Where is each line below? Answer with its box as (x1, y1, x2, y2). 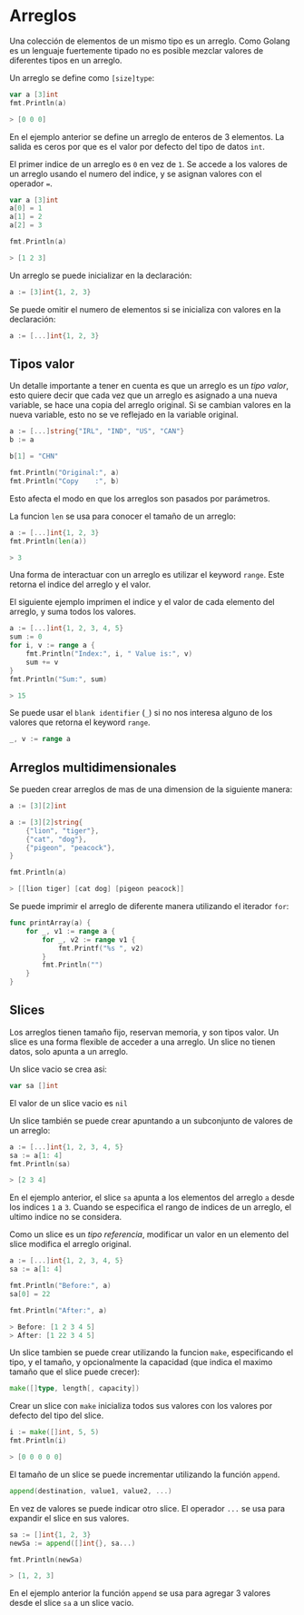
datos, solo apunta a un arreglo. (9, 1045, 129, 1056)
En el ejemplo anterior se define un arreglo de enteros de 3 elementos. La (9, 131, 285, 142)
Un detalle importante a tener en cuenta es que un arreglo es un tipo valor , (9, 381, 289, 391)
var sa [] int (9, 1081, 59, 1090)
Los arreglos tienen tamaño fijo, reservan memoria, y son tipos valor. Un (9, 1026, 279, 1037)
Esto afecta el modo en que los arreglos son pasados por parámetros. (9, 492, 270, 504)
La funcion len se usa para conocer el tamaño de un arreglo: (9, 510, 236, 521)
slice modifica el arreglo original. (9, 1239, 132, 1250)
